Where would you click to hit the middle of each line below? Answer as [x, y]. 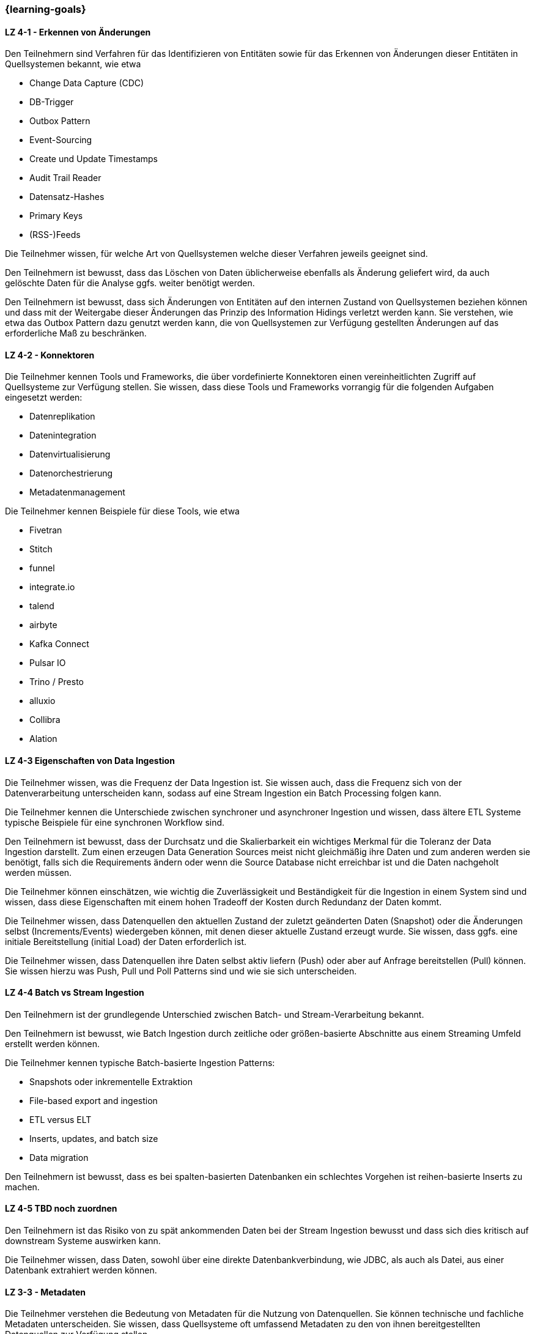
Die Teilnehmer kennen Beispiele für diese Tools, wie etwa [122, 511]
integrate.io [52, 587]
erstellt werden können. [53, 1043]
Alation [43, 739]
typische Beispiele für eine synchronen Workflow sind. [115, 822]
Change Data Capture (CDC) [87, 83]
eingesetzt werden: [44, 398]
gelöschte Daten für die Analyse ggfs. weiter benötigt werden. [130, 283]
